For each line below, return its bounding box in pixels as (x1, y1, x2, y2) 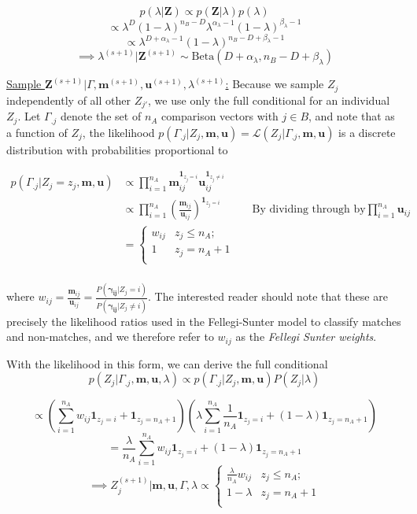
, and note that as (308, 108, 395, 124)
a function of (6, 124, 68, 140)
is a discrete (338, 124, 396, 140)
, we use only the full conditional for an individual (148, 91, 390, 108)
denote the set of (60, 108, 142, 124)
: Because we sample (225, 76, 324, 92)
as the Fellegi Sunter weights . (235, 328, 377, 345)
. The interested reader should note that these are (148, 288, 388, 305)
